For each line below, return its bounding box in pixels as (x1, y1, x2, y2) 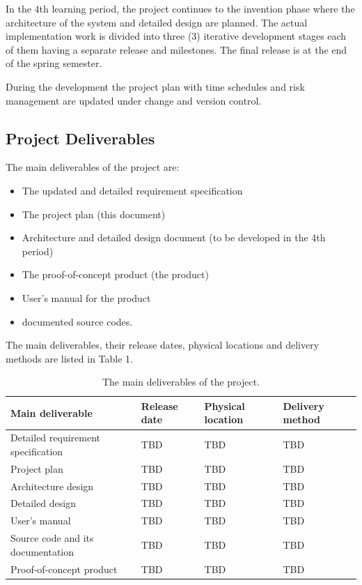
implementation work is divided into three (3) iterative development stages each (6, 29, 347, 43)
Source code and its (10, 531, 94, 545)
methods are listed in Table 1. (6, 351, 133, 365)
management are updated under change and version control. (6, 93, 262, 107)
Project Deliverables (6, 127, 155, 149)
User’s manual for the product (22, 290, 151, 305)
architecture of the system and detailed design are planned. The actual (6, 15, 308, 29)
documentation (10, 544, 74, 559)
